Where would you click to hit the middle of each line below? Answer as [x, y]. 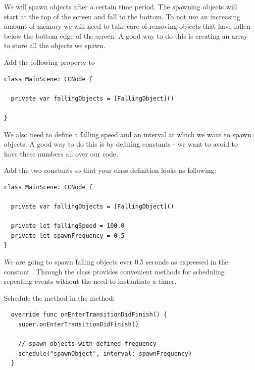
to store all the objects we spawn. [55, 45]
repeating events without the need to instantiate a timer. [90, 281]
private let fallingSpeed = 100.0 [68, 226]
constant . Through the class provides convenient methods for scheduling [114, 271]
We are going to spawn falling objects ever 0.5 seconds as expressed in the [116, 262]
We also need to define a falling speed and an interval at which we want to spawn [128, 134]
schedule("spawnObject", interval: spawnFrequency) [105, 353]
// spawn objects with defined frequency [87, 344]
